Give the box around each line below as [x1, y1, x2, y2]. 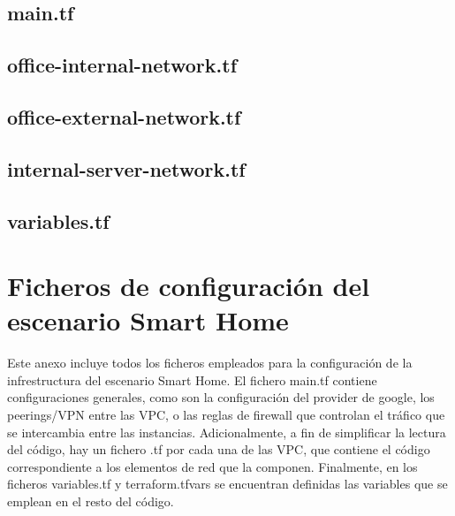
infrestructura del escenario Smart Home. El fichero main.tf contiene [7, 370, 377, 389]
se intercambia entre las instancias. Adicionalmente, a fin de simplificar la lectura [7, 422, 446, 441]
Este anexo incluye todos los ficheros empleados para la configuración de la [7, 353, 413, 372]
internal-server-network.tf [7, 155, 246, 182]
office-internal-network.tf [7, 51, 237, 79]
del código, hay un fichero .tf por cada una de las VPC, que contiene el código [7, 440, 430, 459]
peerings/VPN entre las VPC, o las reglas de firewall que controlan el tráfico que [7, 406, 445, 423]
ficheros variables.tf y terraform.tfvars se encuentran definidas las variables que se [7, 474, 448, 493]
